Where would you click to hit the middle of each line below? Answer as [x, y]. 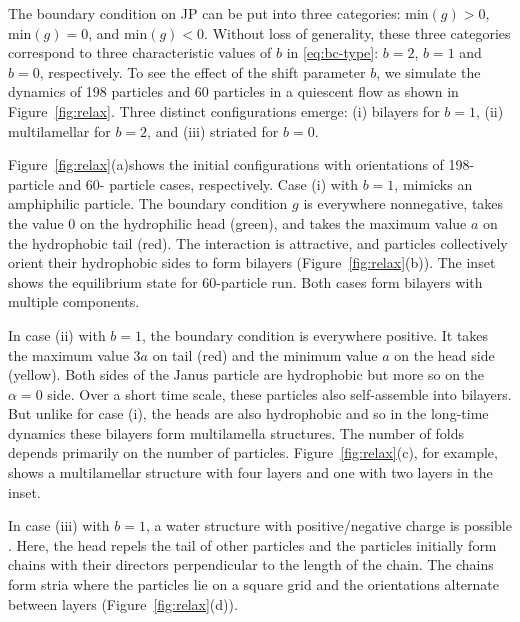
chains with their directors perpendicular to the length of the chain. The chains [251, 564]
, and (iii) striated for [213, 130]
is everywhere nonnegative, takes [403, 203]
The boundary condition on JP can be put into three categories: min [218, 13]
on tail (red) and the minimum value [265, 354]
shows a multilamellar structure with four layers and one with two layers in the [250, 472]
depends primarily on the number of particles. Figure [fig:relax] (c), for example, [253, 452]
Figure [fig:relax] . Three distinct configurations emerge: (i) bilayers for [224, 110]
